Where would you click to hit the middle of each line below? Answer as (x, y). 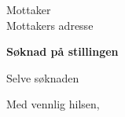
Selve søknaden (43, 77)
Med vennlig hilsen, (53, 104)
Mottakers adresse (50, 25)
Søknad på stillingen (63, 51)
